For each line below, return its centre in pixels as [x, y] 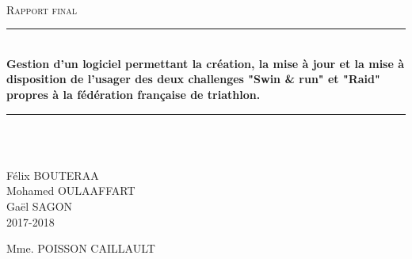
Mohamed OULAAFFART [71, 190]
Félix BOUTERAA [53, 175]
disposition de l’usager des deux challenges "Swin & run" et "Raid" [193, 79]
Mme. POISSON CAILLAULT [81, 248]
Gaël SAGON [40, 206]
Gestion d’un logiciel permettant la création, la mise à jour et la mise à [206, 63]
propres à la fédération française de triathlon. [134, 94]
